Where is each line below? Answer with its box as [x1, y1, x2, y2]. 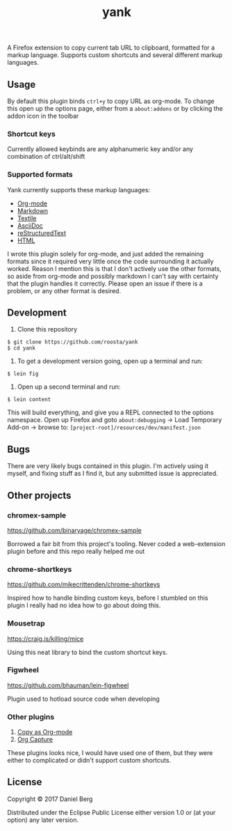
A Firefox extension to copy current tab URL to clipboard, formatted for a [7, 43, 215, 52]
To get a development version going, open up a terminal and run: [17, 357, 204, 366]
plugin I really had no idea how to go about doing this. [7, 601, 161, 609]
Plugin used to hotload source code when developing [7, 694, 160, 703]
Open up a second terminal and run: [17, 382, 121, 391]
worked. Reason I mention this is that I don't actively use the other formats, [7, 264, 222, 272]
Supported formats [7, 170, 73, 180]
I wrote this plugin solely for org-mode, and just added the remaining [7, 249, 204, 258]
